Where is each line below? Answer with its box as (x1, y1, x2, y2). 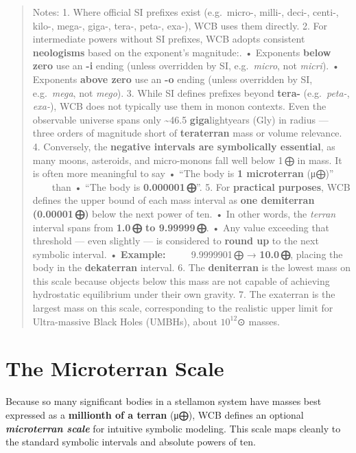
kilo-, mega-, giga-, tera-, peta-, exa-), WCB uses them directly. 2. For (32, 18, 327, 32)
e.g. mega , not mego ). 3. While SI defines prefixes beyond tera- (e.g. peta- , (32, 85, 350, 100)
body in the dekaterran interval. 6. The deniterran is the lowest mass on (32, 260, 351, 275)
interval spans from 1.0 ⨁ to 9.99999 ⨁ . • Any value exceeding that (32, 220, 330, 234)
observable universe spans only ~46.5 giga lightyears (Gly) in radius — (32, 112, 329, 126)
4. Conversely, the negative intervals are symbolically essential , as (32, 139, 335, 153)
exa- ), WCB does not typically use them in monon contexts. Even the (32, 99, 327, 113)
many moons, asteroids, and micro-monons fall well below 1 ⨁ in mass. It (32, 152, 342, 167)
